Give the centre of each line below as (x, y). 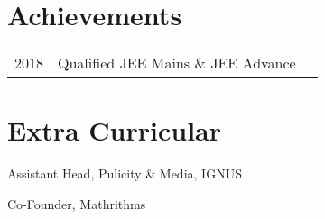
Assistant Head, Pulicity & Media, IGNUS (125, 173)
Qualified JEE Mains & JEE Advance (177, 63)
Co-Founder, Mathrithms (77, 203)
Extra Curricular (115, 130)
